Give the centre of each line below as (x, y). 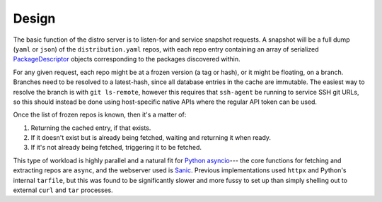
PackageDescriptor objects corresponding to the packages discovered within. (127, 59)
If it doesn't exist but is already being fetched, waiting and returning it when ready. (151, 138)
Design (34, 18)
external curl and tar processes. (63, 190)
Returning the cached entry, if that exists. (91, 128)
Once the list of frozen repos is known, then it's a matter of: (100, 115)
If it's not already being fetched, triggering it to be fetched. (116, 148)
